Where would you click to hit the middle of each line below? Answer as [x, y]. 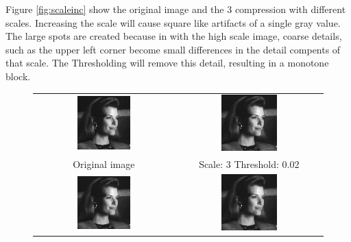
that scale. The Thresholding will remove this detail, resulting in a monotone [167, 63]
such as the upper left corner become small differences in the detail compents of [173, 49]
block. [18, 76]
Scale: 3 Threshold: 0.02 [249, 164]
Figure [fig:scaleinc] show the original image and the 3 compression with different [176, 9]
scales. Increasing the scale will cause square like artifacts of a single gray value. [173, 22]
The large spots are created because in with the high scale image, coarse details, [174, 36]
